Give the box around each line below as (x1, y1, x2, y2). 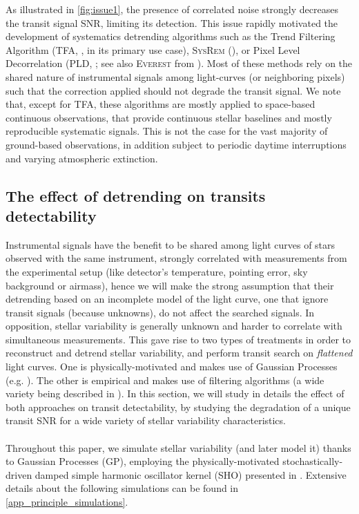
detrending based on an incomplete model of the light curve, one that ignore (6, 292, 329, 306)
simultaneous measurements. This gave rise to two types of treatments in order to (6, 332, 351, 346)
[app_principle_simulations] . (6, 495, 128, 508)
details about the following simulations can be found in (6, 481, 239, 495)
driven (6, 467, 32, 482)
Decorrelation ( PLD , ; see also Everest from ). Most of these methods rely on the (6, 56, 353, 70)
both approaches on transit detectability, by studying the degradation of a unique (6, 399, 351, 414)
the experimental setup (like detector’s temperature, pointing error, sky (6, 264, 308, 278)
